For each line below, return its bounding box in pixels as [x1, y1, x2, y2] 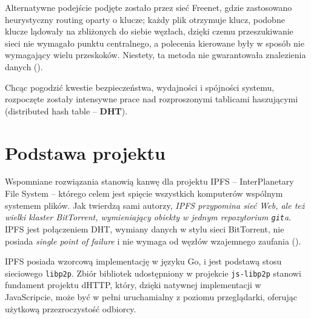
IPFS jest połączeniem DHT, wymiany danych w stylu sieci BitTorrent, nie [5, 222, 284, 235]
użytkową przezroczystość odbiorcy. [5, 302, 136, 315]
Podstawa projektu [5, 140, 166, 165]
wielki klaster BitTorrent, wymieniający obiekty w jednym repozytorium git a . [5, 211, 292, 223]
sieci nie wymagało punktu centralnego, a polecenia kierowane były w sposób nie [5, 36, 304, 49]
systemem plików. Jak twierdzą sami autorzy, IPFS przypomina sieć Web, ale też [5, 199, 305, 211]
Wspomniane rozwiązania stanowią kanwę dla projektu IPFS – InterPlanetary [5, 175, 294, 188]
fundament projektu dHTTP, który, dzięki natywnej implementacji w [5, 278, 261, 291]
